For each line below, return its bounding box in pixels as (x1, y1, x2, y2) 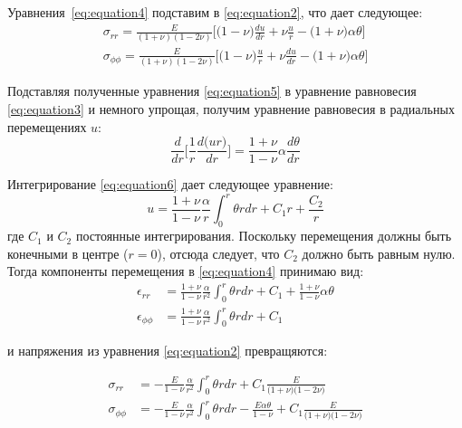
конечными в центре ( (7, 243, 129, 262)
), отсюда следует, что (157, 243, 280, 262)
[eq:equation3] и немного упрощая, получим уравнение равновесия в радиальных (7, 99, 455, 118)
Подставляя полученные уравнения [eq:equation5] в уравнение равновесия (7, 81, 417, 100)
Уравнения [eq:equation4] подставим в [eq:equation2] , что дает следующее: (7, 3, 423, 21)
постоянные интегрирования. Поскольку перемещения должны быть (75, 226, 452, 245)
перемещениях (7, 117, 87, 136)
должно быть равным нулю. (302, 243, 456, 262)
